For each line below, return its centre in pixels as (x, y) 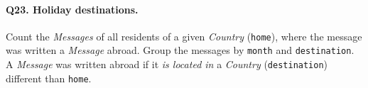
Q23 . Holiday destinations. (72, 9)
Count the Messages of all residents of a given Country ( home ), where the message (184, 36)
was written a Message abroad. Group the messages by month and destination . (180, 50)
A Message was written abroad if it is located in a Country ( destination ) (167, 64)
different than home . (49, 78)
